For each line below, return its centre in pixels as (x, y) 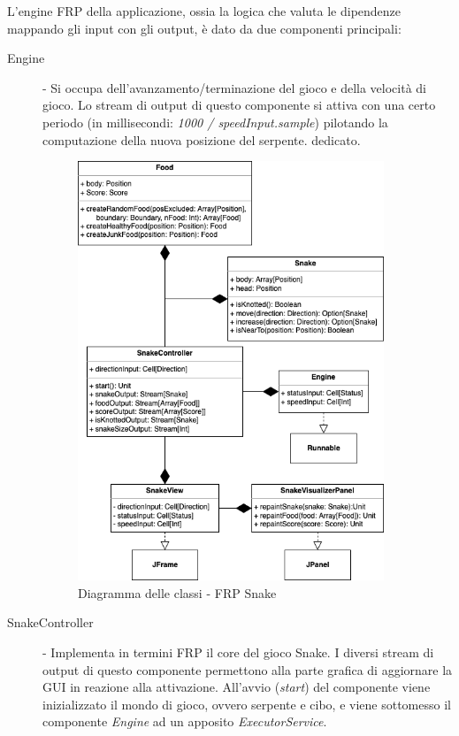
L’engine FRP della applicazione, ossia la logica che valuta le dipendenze (204, 11)
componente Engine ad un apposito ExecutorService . (185, 721)
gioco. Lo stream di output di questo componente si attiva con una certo (239, 105)
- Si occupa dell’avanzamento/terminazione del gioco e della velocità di (235, 87)
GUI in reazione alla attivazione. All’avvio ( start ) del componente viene (237, 687)
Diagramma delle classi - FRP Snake (177, 592)
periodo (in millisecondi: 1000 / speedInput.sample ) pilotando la (215, 122)
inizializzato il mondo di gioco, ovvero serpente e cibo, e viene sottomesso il (247, 704)
